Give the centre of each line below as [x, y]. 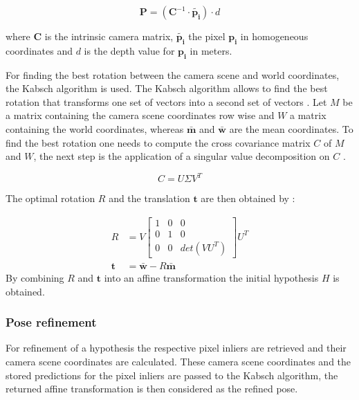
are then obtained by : [248, 198]
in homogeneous [274, 36]
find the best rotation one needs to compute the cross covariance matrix [158, 142]
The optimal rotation [50, 198]
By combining [35, 278]
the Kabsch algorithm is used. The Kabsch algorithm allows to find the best [167, 88]
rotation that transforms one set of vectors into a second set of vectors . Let [166, 101]
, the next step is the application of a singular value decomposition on [182, 156]
